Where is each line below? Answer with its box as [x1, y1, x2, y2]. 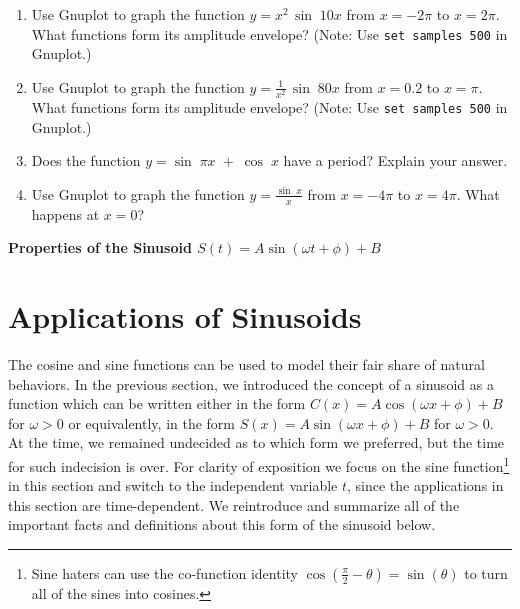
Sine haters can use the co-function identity [31, 562, 298, 583]
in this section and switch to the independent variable [8, 475, 338, 496]
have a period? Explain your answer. [283, 150, 508, 171]
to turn [464, 562, 508, 583]
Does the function [31, 150, 141, 171]
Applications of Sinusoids [8, 296, 362, 337]
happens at [31, 203, 100, 224]
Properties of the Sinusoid [8, 237, 192, 258]
